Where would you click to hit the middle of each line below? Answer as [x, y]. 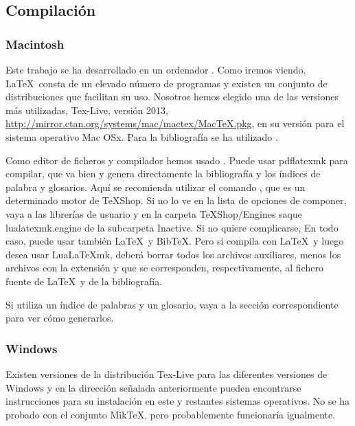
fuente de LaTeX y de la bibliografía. [84, 281]
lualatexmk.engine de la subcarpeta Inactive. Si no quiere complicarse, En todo [172, 227]
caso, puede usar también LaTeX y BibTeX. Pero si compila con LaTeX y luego [175, 241]
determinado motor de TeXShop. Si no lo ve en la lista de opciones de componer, [176, 200]
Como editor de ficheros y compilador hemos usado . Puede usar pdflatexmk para [177, 160]
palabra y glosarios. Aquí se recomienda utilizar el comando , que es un [156, 187]
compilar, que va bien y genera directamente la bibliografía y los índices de [163, 173]
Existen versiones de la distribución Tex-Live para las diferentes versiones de [167, 373]
